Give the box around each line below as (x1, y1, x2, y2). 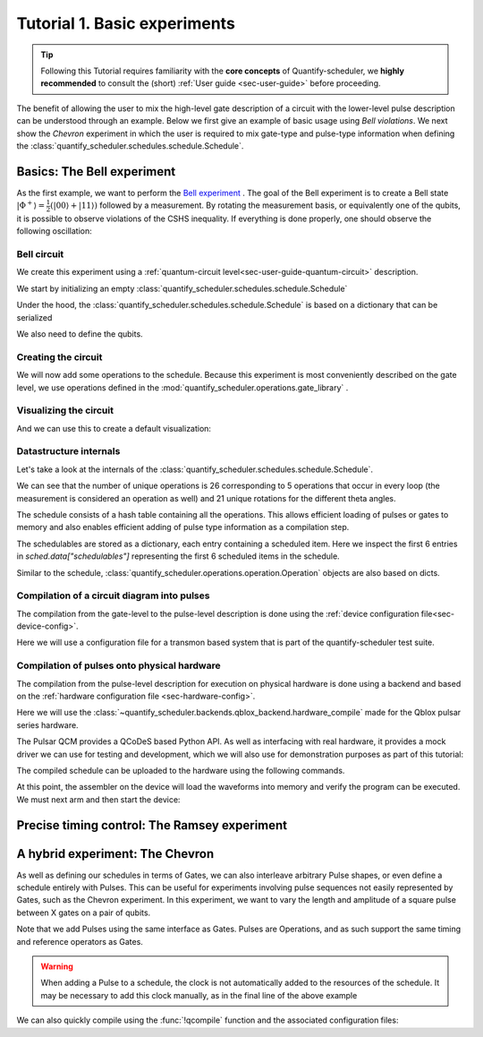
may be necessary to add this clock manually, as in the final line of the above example (40, 990, 358, 1000)
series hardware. (16, 719, 80, 730)
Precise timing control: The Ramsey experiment (16, 818, 288, 833)
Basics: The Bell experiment (16, 164, 176, 179)
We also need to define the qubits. (16, 328, 143, 339)
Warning (40, 961, 73, 972)
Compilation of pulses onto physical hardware (16, 659, 221, 672)
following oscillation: (16, 226, 93, 236)
